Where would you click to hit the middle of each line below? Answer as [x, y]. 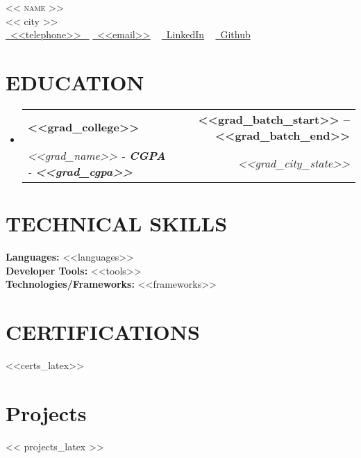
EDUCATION [75, 82]
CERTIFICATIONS [103, 332]
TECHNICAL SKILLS [117, 223]
